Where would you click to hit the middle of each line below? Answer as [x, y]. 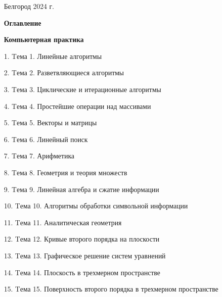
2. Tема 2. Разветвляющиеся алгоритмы [64, 73]
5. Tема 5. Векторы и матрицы [50, 123]
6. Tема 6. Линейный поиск [46, 139]
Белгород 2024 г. [29, 6]
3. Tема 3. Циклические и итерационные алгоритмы [83, 89]
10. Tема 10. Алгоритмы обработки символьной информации [96, 206]
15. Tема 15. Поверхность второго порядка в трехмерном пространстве [111, 289]
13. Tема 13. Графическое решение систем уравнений [85, 255]
